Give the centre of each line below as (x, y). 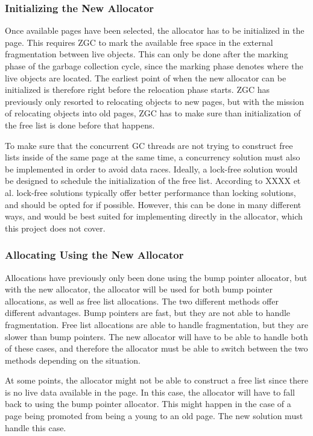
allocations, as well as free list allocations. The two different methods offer (142, 301)
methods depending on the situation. (73, 360)
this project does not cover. (55, 228)
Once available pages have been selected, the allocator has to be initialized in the (155, 30)
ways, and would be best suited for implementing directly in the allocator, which (154, 216)
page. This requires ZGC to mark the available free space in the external (139, 42)
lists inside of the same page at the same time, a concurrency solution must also (153, 157)
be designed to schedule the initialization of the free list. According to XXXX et (153, 181)
